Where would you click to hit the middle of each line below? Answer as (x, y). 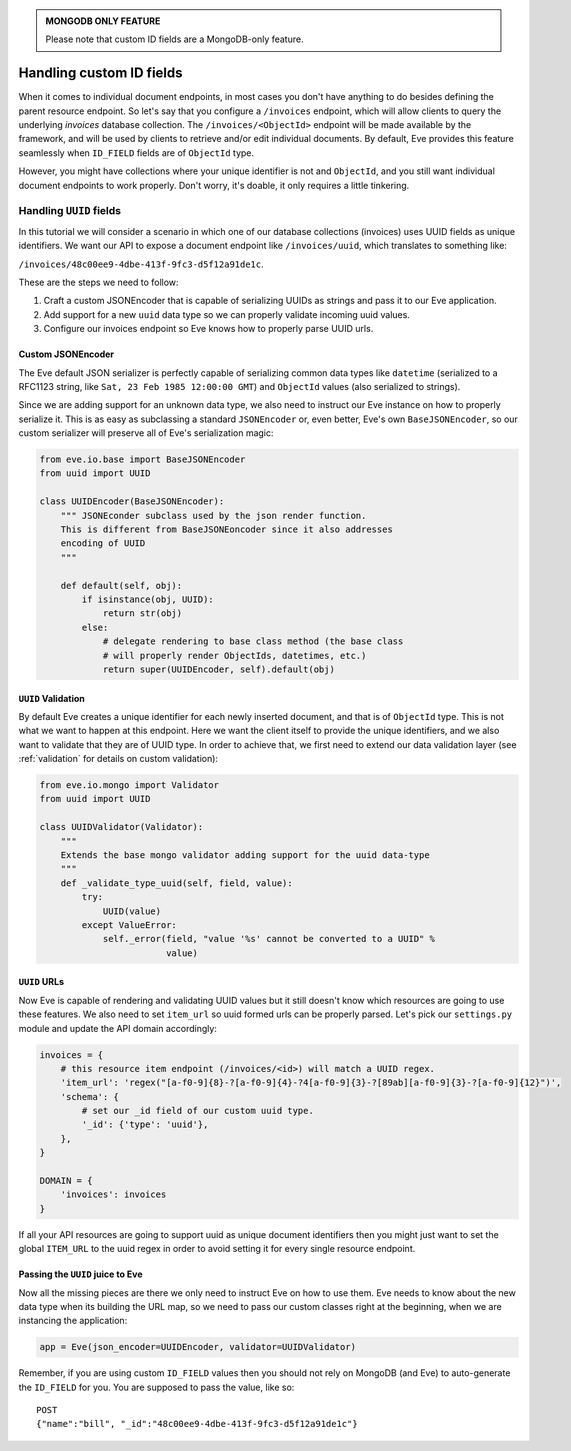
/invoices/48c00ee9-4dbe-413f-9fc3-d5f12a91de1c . (141, 264)
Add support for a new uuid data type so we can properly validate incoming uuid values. (226, 314)
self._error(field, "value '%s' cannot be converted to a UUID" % (268, 939)
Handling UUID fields (70, 211)
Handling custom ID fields (101, 73)
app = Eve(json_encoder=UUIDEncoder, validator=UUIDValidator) (198, 1347)
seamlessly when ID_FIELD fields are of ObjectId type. (136, 152)
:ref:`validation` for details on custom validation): (118, 759)
